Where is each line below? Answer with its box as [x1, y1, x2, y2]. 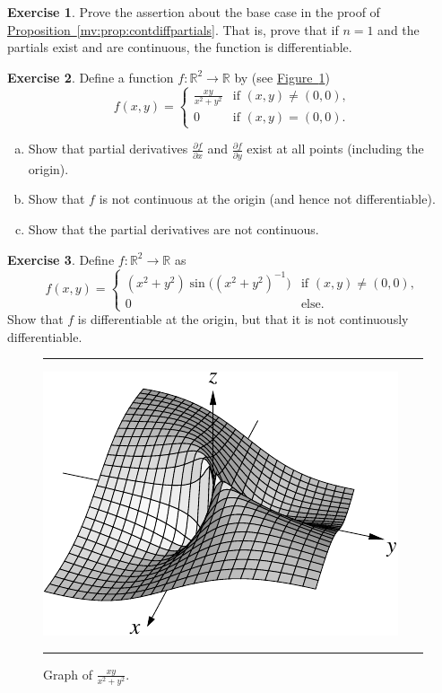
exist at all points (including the [247, 139, 424, 158]
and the [377, 20, 420, 39]
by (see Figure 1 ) [234, 67, 330, 86]
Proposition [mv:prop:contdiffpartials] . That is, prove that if [7, 20, 339, 39]
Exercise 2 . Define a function [7, 67, 174, 86]
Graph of [43, 664, 92, 683]
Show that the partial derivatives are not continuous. [28, 219, 319, 238]
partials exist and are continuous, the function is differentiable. [7, 38, 352, 57]
